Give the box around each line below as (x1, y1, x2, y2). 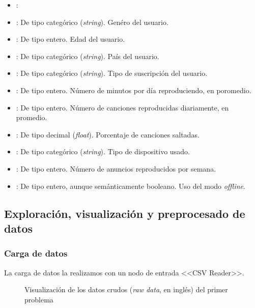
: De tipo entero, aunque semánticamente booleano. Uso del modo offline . (16, 180, 245, 191)
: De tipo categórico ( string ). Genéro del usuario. (16, 16, 168, 27)
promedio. (16, 112, 47, 123)
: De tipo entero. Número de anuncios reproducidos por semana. (16, 163, 216, 174)
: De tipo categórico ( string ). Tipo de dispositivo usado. (16, 146, 190, 157)
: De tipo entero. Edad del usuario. (16, 34, 125, 44)
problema (24, 294, 53, 304)
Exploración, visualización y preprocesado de (4, 205, 245, 221)
